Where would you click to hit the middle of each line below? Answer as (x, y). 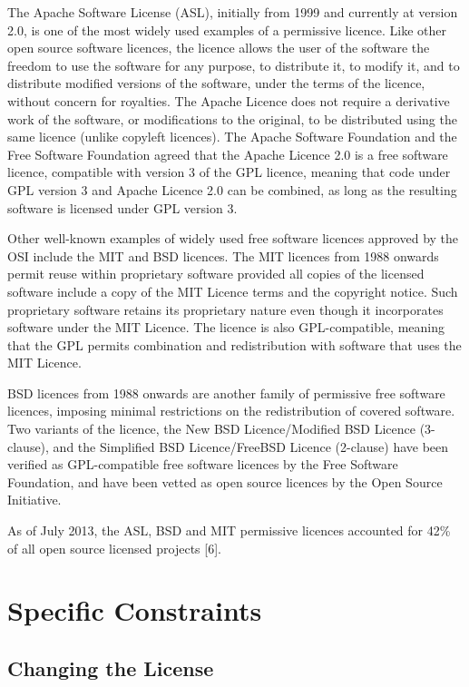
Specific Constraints (135, 610)
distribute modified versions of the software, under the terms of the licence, (216, 83)
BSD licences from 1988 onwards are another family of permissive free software (226, 393)
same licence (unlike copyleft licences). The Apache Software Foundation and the (232, 137)
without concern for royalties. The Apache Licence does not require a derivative (229, 100)
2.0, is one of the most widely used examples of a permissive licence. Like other (227, 29)
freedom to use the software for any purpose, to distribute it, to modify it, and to (234, 65)
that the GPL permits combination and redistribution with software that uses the (234, 344)
